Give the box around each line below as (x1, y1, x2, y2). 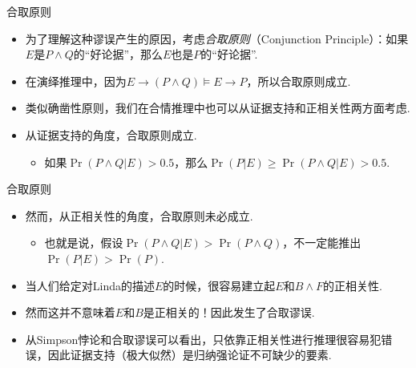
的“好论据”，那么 (73, 46, 163, 63)
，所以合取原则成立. (246, 72, 351, 89)
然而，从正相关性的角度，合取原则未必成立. (25, 207, 253, 224)
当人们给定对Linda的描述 (25, 277, 155, 293)
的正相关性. (322, 277, 382, 293)
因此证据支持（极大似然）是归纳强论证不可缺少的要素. (47, 346, 332, 363)
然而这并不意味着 (25, 304, 115, 321)
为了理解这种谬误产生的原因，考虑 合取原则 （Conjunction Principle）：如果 (25, 30, 409, 47)
